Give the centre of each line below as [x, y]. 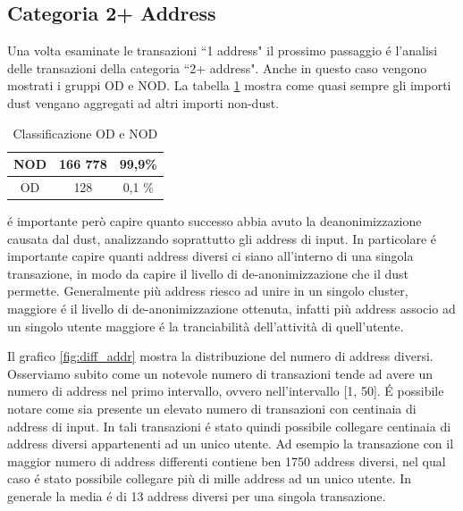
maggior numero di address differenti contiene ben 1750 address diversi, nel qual [227, 461]
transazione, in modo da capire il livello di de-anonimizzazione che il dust [208, 273]
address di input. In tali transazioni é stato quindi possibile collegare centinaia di [229, 426]
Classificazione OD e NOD [85, 133]
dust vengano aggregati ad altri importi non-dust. [143, 102]
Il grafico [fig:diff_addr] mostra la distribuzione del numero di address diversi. [220, 356]
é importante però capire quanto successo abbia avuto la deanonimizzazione [215, 221]
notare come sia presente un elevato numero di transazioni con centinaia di [212, 409]
